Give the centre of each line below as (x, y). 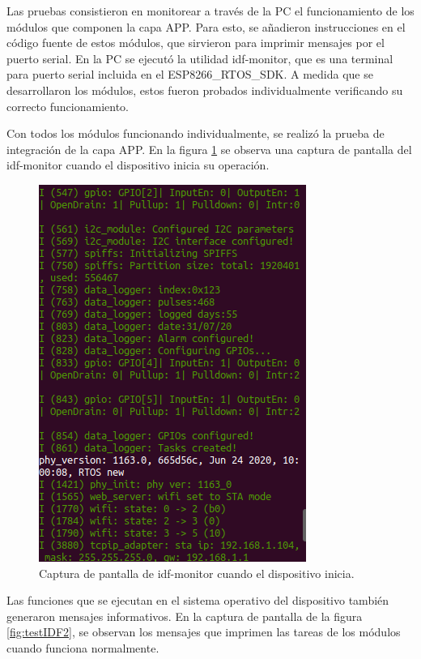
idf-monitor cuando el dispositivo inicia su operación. (138, 165)
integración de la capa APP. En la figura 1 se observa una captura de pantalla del (209, 149)
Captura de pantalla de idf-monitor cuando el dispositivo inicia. (197, 573)
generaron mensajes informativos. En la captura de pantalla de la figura (185, 616)
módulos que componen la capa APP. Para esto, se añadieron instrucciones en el (206, 26)
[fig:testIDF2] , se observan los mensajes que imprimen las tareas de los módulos (204, 632)
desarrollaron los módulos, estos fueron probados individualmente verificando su (205, 90)
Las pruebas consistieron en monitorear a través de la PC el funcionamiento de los (210, 11)
